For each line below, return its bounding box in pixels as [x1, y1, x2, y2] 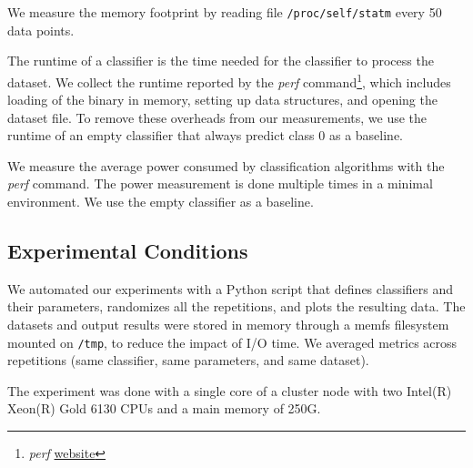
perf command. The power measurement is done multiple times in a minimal [7, 174, 433, 193]
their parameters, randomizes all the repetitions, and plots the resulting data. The [7, 297, 466, 316]
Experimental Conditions [7, 237, 248, 265]
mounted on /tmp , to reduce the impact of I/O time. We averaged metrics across [7, 332, 458, 351]
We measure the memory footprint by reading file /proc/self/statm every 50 [7, 3, 442, 21]
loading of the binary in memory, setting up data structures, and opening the [7, 90, 438, 109]
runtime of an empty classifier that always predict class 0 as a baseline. [7, 126, 403, 145]
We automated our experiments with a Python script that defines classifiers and [7, 279, 454, 298]
